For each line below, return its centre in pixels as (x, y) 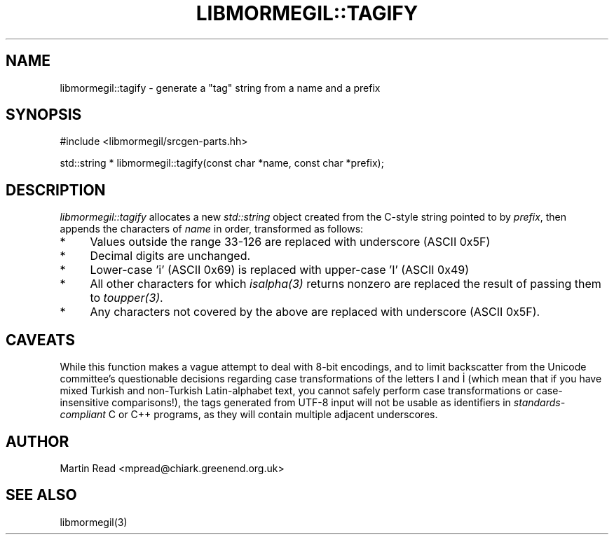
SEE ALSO (41, 495)
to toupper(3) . (127, 298)
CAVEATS (40, 340)
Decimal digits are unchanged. (170, 256)
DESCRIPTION (56, 190)
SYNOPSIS (44, 115)
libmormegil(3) (94, 522)
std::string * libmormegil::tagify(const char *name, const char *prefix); (222, 163)
